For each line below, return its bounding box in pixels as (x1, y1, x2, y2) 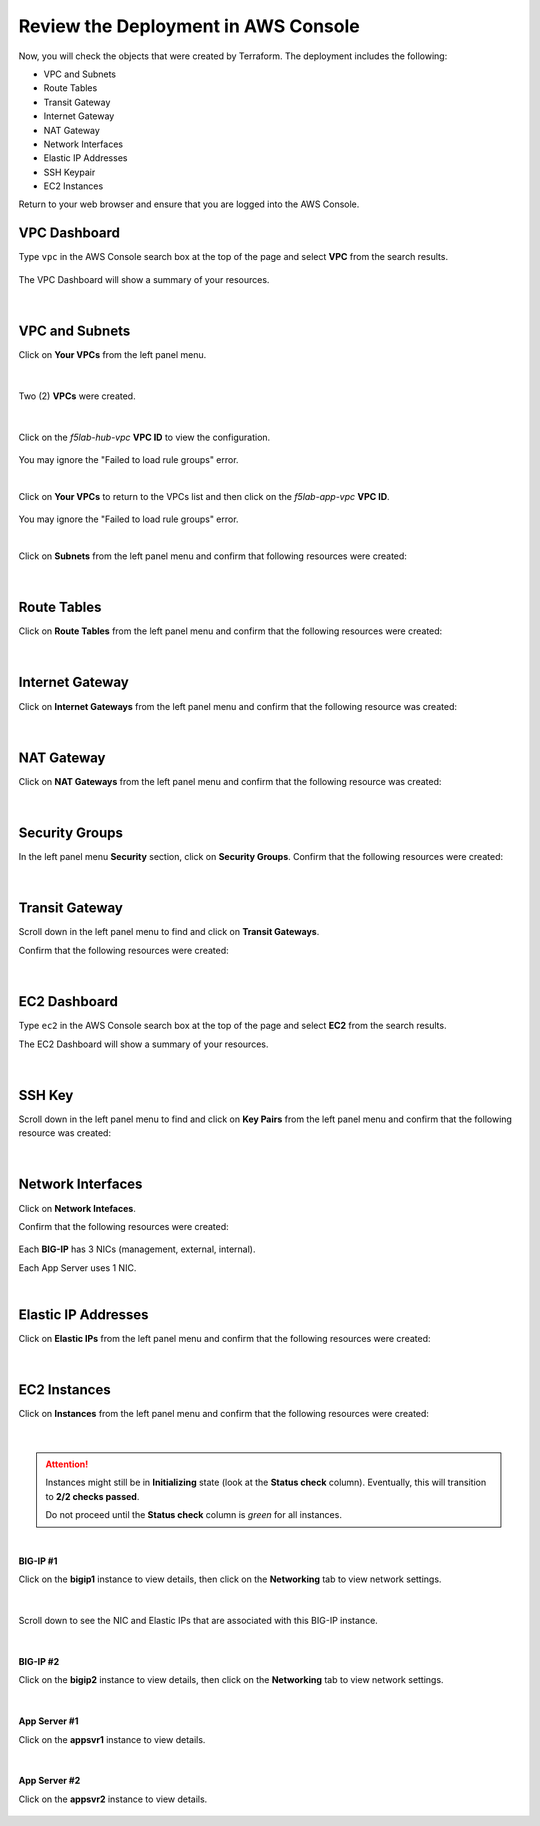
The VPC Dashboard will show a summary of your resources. (18, 273, 270, 285)
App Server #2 (18, 1775, 81, 1787)
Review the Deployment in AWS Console (18, 15, 360, 37)
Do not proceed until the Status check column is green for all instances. (45, 1509, 342, 1521)
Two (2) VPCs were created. (18, 390, 136, 402)
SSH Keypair (43, 166, 96, 178)
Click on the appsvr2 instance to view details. (18, 1793, 208, 1805)
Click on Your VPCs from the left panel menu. (18, 349, 207, 361)
